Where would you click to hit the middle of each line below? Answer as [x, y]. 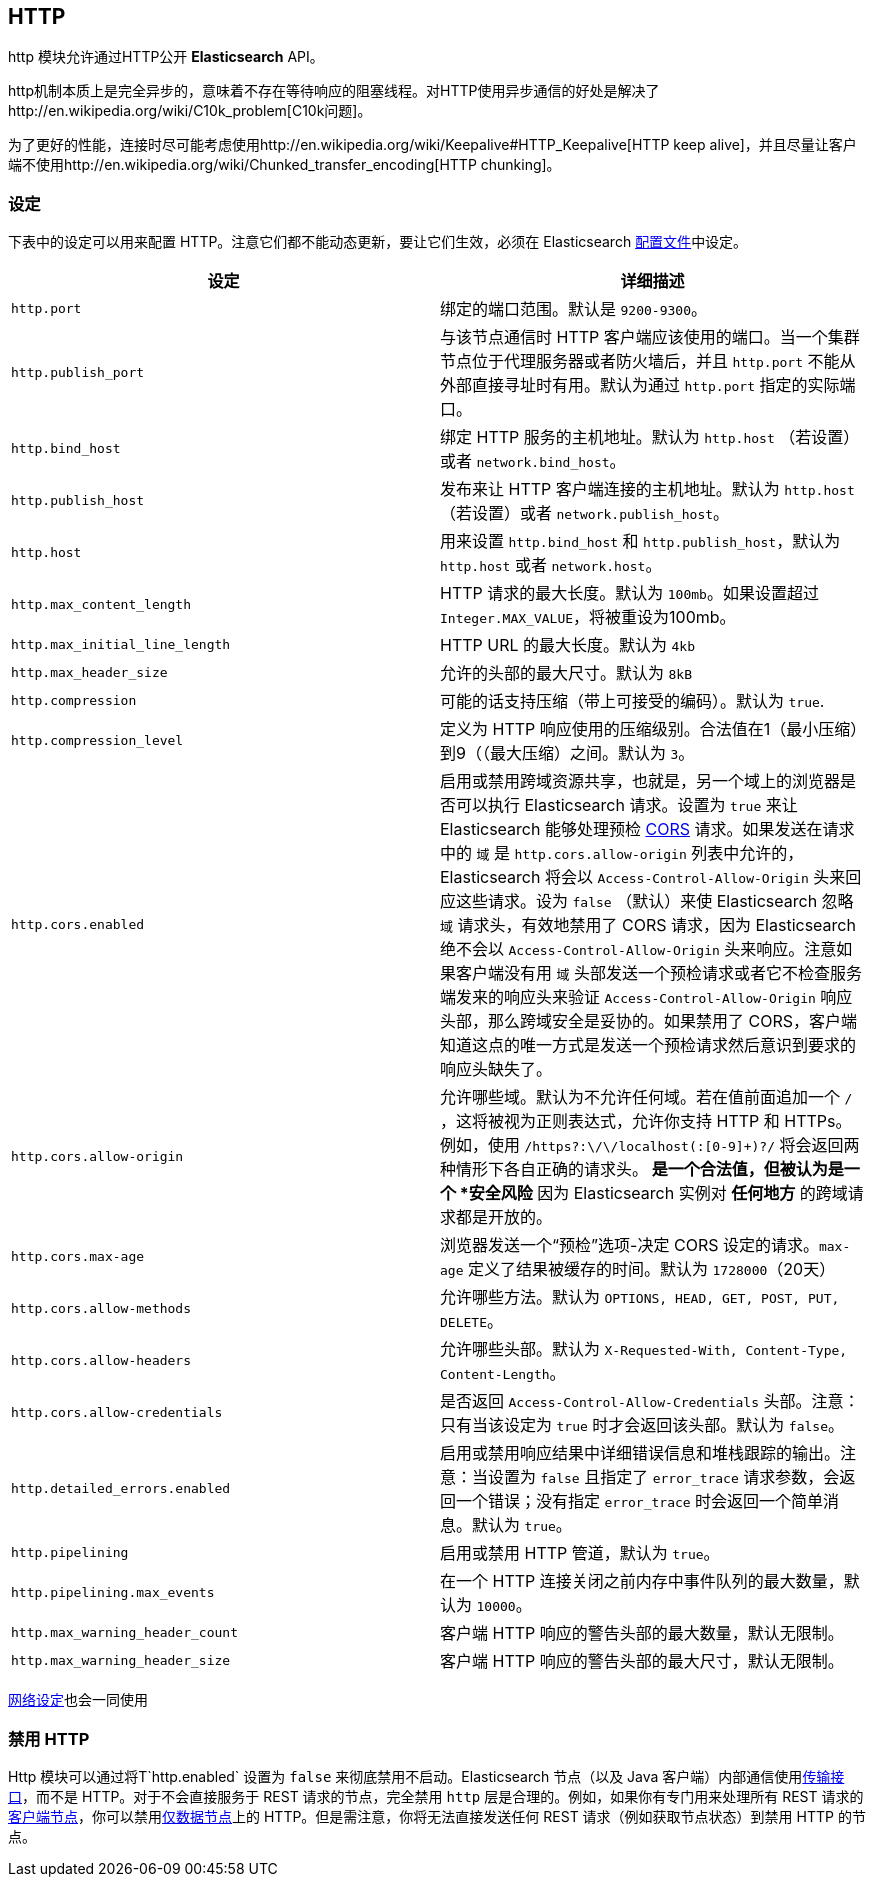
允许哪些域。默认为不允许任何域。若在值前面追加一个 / [646, 1097]
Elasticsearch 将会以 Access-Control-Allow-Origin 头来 [643, 877]
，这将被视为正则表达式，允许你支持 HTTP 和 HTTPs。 [646, 1121]
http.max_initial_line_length [121, 644]
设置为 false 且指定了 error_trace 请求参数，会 [664, 1477]
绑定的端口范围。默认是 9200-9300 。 [573, 309]
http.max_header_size [89, 672]
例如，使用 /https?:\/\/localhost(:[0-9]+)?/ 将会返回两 [650, 1145]
